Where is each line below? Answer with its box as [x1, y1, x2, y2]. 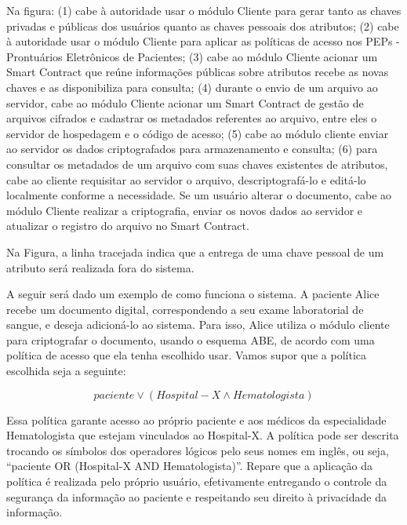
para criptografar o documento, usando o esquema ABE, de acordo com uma [6, 331, 375, 348]
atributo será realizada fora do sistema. [6, 259, 194, 275]
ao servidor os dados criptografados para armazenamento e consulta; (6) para [6, 140, 378, 157]
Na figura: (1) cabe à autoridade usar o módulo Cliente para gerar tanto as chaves [6, 2, 402, 18]
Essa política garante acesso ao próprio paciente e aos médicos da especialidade [6, 411, 387, 428]
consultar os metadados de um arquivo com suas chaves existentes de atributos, [6, 155, 388, 172]
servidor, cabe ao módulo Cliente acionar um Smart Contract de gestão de [6, 94, 364, 111]
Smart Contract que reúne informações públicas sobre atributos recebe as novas [6, 64, 389, 80]
